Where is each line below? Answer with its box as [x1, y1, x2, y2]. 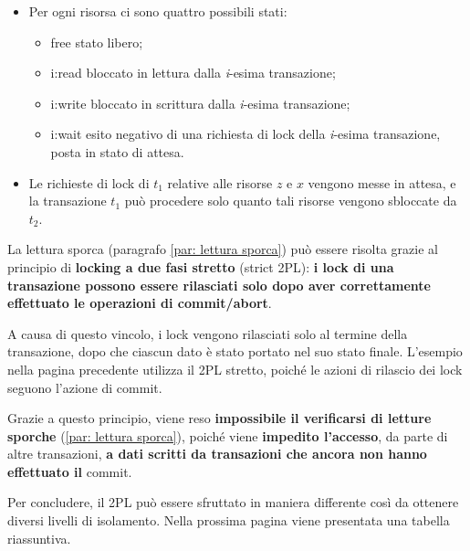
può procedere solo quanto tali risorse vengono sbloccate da [124, 191, 457, 210]
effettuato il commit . [7, 461, 132, 481]
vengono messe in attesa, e [308, 173, 456, 192]
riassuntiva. [7, 528, 71, 547]
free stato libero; [50, 32, 143, 51]
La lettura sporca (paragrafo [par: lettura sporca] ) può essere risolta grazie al [7, 239, 438, 259]
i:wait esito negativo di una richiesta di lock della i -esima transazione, [50, 124, 441, 143]
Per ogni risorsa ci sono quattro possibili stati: [28, 2, 287, 20]
